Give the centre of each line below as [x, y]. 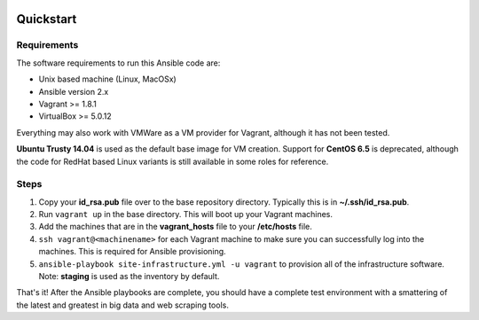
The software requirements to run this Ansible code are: [118, 63]
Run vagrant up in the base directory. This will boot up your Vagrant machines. [185, 215]
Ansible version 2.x [74, 91]
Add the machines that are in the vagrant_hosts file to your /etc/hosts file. [175, 227]
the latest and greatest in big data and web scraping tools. [123, 305]
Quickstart [47, 19]
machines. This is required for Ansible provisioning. [132, 252]
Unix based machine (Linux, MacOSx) [107, 79]
